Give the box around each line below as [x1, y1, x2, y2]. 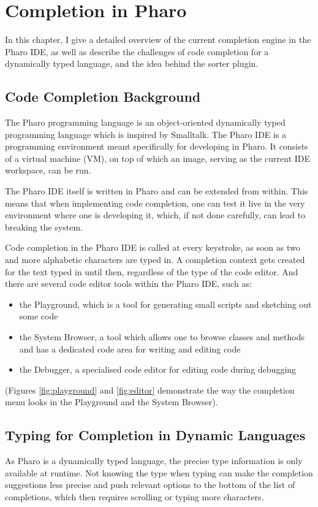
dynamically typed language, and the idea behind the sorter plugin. [5, 57, 259, 70]
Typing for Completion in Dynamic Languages [5, 425, 306, 444]
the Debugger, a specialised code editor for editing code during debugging [19, 363, 297, 376]
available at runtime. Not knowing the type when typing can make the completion [5, 466, 313, 479]
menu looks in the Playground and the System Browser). [5, 395, 218, 408]
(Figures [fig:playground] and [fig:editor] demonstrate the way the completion [5, 383, 295, 396]
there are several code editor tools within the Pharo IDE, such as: [5, 277, 252, 290]
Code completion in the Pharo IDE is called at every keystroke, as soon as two [5, 241, 300, 254]
